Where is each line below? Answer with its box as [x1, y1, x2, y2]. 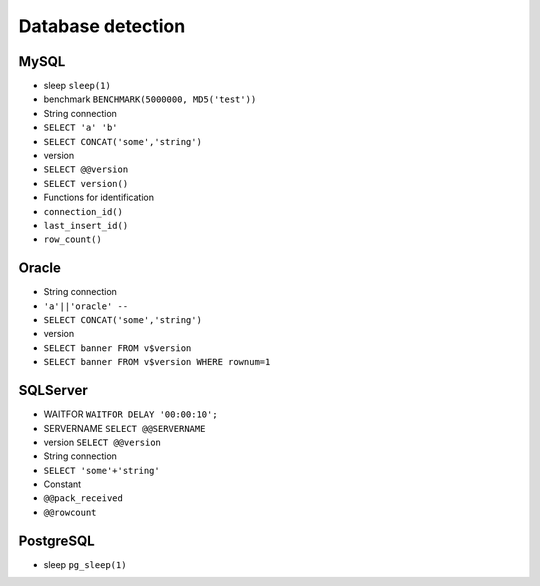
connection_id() [43, 206, 124, 217]
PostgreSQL [18, 532, 95, 549]
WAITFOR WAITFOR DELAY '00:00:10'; [43, 408, 219, 420]
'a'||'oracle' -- [43, 300, 129, 312]
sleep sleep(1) [43, 80, 112, 92]
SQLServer [18, 382, 89, 399]
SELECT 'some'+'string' [43, 465, 160, 476]
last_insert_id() [43, 220, 129, 231]
